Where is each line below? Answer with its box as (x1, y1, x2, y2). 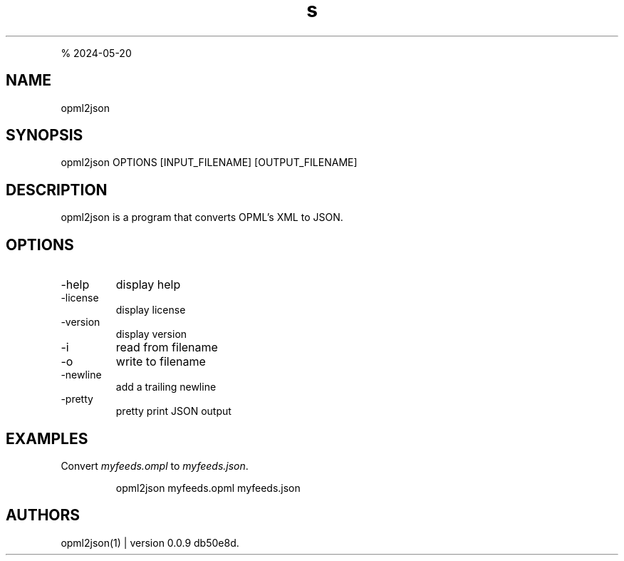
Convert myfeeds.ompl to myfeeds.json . (61, 459, 249, 472)
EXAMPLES (6, 429, 88, 448)
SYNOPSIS (6, 126, 83, 145)
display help (115, 277, 181, 292)
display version (115, 328, 187, 341)
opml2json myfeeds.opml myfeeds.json (115, 481, 301, 494)
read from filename (115, 340, 218, 355)
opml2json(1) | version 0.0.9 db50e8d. (61, 536, 239, 549)
